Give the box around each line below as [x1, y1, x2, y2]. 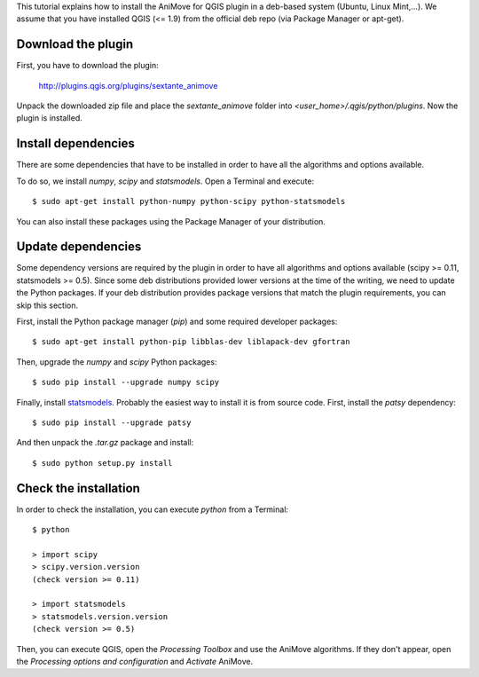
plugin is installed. [16, 113, 83, 123]
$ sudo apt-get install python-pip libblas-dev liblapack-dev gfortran [32, 337, 350, 347]
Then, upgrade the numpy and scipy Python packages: [16, 356, 217, 367]
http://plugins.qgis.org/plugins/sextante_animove [38, 80, 218, 91]
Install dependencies [16, 136, 135, 151]
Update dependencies [16, 240, 142, 255]
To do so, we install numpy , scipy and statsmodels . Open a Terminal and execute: [16, 176, 315, 186]
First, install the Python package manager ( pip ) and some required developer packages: [16, 316, 338, 327]
